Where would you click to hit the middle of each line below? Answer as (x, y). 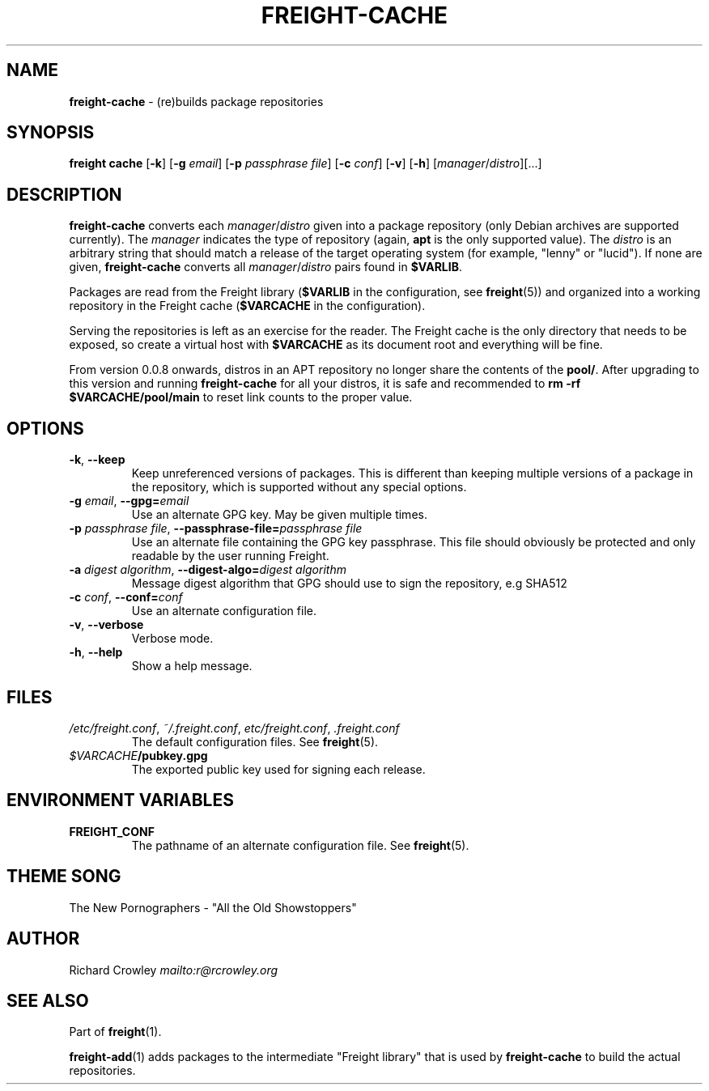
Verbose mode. (172, 639)
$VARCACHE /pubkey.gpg (138, 755)
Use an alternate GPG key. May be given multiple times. (279, 515)
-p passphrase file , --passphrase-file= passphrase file (216, 529)
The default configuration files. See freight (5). (255, 741)
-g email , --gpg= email (129, 501)
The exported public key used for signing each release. (278, 769)
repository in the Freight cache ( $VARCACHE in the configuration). (247, 306)
